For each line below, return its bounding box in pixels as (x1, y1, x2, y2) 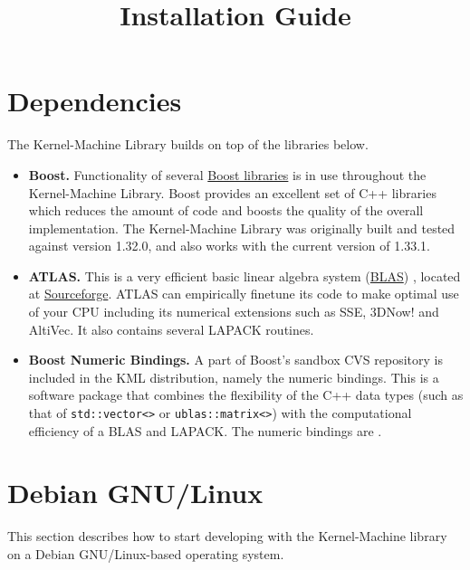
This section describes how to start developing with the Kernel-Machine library (7, 527, 447, 546)
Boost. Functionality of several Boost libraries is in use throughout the (28, 165, 427, 184)
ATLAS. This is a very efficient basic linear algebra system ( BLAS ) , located (28, 266, 461, 285)
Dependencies (7, 82, 182, 119)
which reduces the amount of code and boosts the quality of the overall (28, 201, 424, 220)
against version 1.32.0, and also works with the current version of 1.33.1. (28, 236, 430, 255)
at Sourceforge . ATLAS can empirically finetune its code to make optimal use (28, 284, 459, 303)
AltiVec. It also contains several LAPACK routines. (28, 319, 314, 338)
